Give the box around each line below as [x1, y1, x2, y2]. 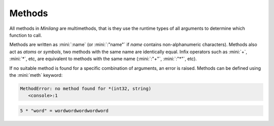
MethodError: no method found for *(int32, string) [20, 86, 152, 91]
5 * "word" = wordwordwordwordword [20, 108, 109, 113]
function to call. [9, 32, 42, 38]
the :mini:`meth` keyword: [9, 72, 63, 78]
